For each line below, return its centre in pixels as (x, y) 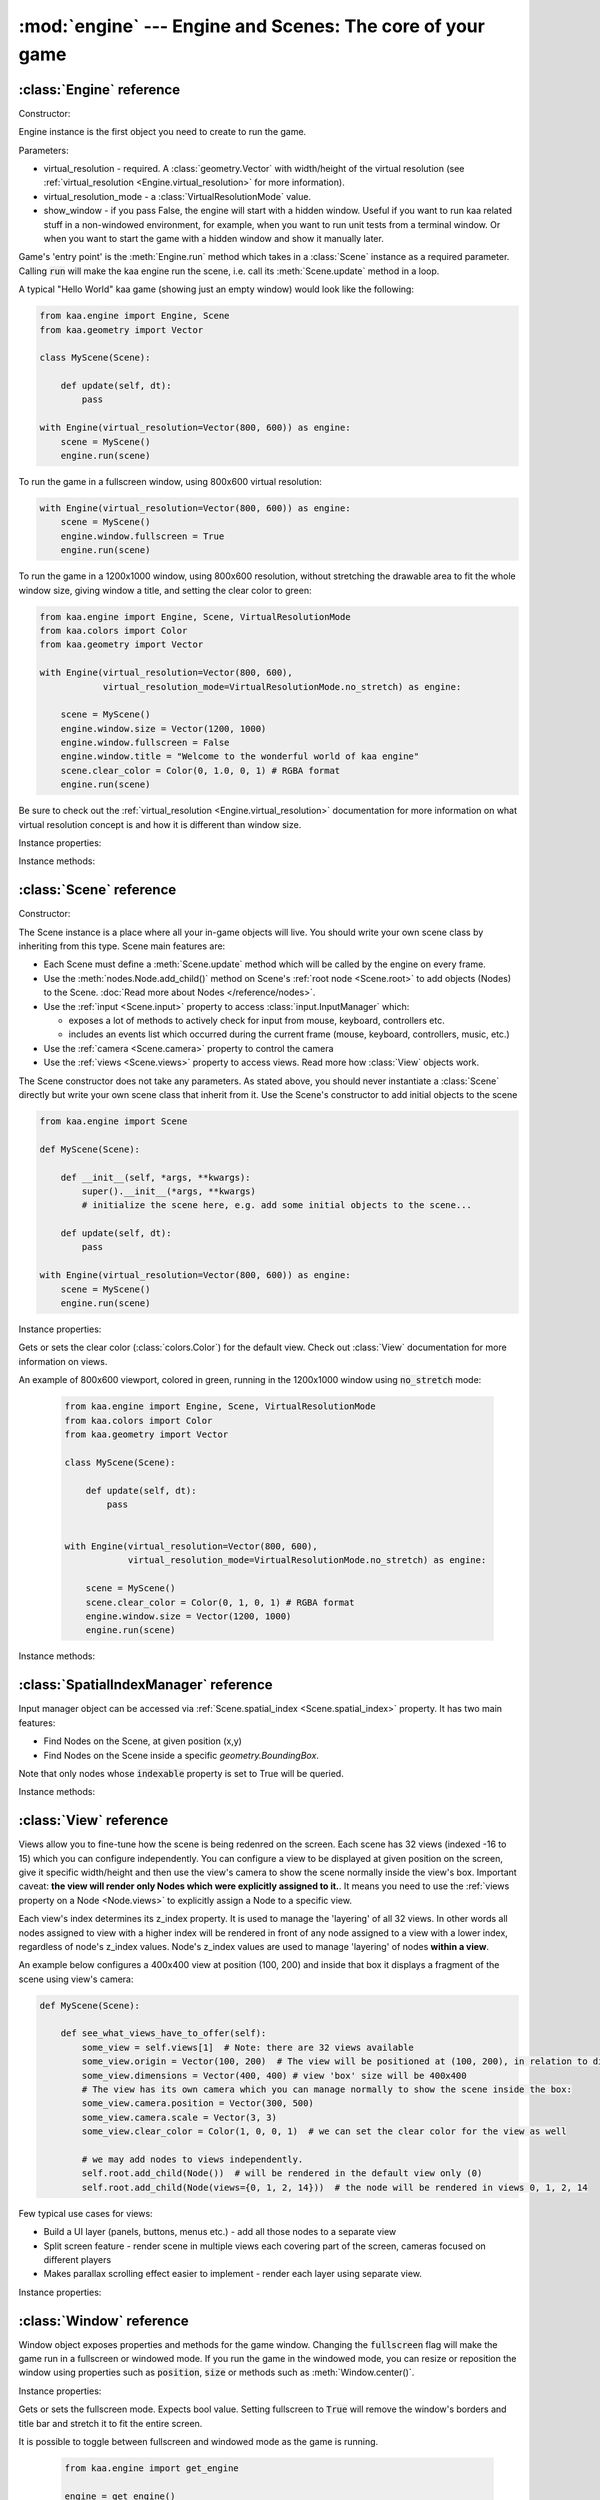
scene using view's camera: (76, 1979)
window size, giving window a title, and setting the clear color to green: (165, 590)
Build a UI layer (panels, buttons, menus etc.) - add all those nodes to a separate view (220, 2232)
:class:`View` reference (93, 1820)
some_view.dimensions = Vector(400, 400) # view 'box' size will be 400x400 (274, 2075)
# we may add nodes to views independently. (192, 2159)
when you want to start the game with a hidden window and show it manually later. (213, 238)
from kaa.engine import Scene (113, 1121)
